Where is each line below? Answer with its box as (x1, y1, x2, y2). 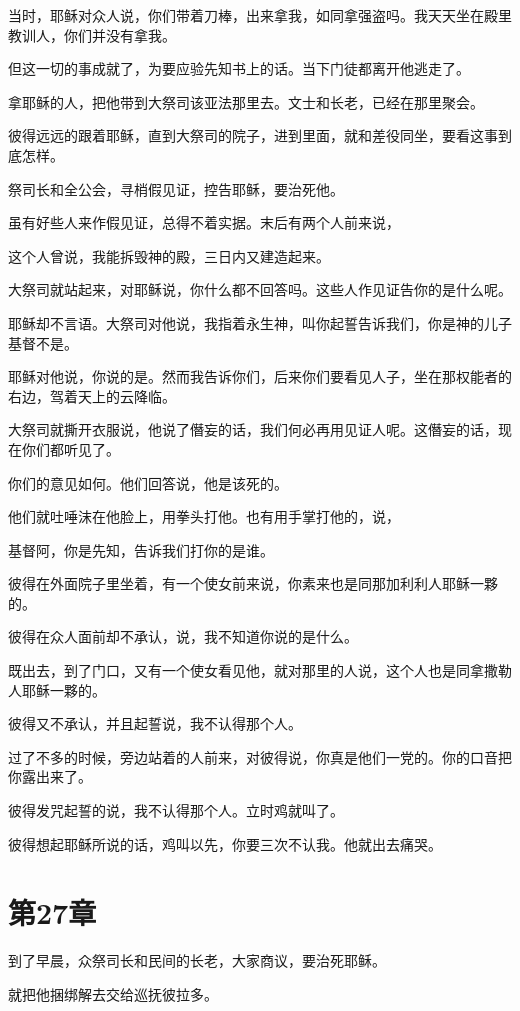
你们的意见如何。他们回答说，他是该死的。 (8, 472, 288, 493)
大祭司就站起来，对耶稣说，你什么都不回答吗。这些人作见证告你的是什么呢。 (8, 279, 512, 300)
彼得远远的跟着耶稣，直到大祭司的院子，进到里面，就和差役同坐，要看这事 (8, 125, 498, 146)
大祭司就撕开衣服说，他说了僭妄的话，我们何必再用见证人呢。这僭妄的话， (8, 419, 498, 440)
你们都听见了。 (21, 438, 120, 459)
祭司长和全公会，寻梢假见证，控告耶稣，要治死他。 (8, 178, 344, 199)
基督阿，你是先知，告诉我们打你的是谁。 (8, 539, 274, 560)
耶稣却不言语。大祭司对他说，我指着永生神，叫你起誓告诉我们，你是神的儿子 (8, 312, 512, 333)
